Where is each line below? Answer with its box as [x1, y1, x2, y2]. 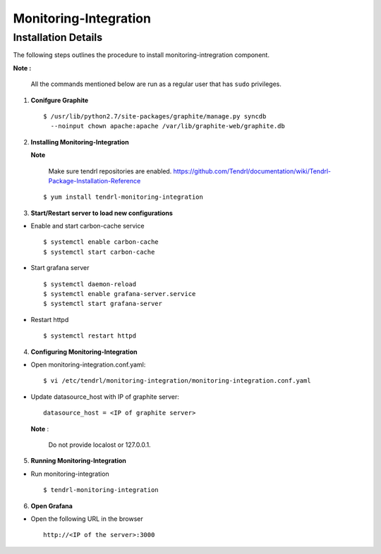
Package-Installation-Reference [48, 176, 141, 185]
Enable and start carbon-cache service [30, 222, 145, 230]
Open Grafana [30, 501, 73, 510]
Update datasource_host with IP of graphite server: [30, 392, 180, 401]
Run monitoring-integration [30, 469, 109, 478]
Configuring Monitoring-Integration [30, 347, 138, 356]
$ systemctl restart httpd [43, 332, 137, 340]
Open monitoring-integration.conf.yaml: [30, 360, 146, 369]
